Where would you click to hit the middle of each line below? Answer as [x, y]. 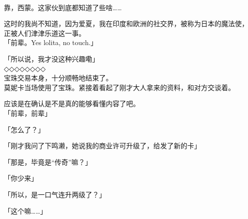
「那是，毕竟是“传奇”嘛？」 [48, 162]
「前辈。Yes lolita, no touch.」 [51, 42]
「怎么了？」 [24, 129]
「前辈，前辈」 [28, 113]
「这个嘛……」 [25, 211]
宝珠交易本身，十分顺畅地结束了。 [58, 78]
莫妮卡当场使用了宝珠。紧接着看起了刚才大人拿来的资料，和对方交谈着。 [119, 87]
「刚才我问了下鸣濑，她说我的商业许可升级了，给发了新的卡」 [102, 146]
